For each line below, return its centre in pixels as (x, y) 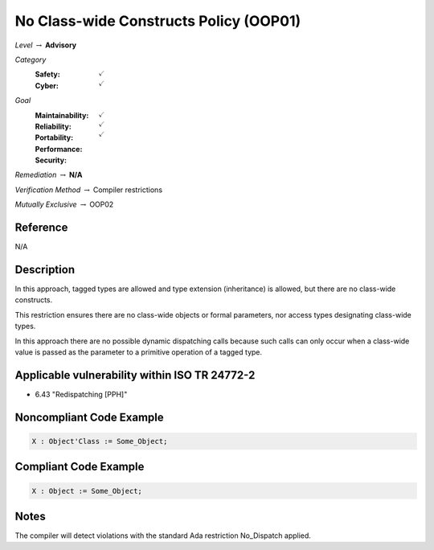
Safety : (47, 74)
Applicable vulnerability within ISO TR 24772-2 (135, 375)
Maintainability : (62, 115)
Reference (41, 228)
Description (45, 269)
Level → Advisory (46, 45)
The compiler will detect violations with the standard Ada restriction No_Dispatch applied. (163, 536)
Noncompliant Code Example (89, 417)
